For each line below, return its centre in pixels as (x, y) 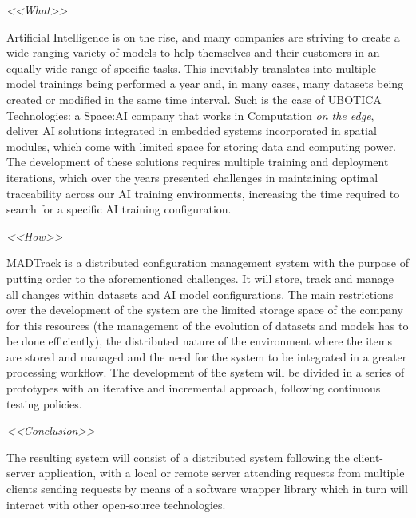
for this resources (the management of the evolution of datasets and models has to (208, 325)
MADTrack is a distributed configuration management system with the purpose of (208, 263)
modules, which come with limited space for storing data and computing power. (202, 146)
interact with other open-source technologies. (116, 504)
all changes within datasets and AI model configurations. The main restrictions (200, 294)
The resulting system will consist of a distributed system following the (178, 457)
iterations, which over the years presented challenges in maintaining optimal (192, 177)
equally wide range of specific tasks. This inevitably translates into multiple (191, 68)
